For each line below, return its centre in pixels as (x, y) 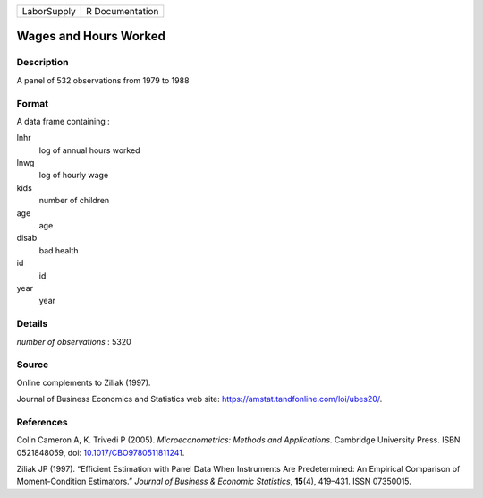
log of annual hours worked (89, 150)
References (42, 422)
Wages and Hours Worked (91, 36)
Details (32, 324)
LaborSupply (49, 11)
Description (42, 63)
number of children (74, 201)
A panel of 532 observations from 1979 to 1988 (103, 80)
